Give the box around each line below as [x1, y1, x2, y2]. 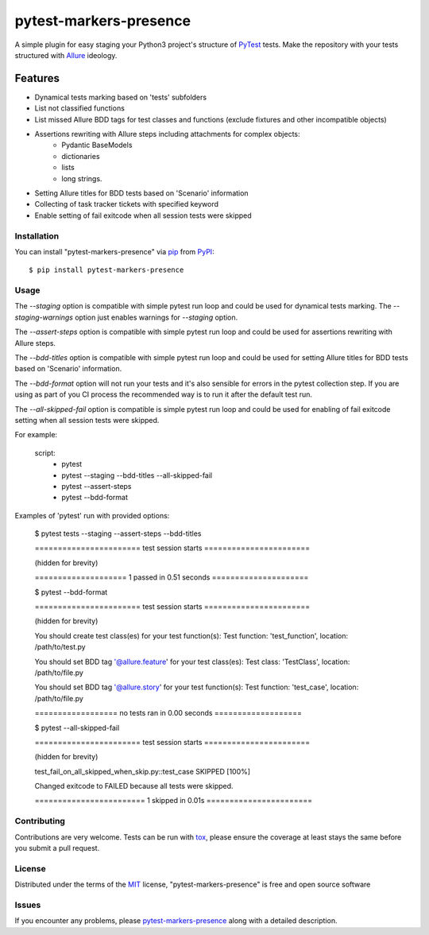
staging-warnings [14, 312, 73, 322]
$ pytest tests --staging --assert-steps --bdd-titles [34, 529, 202, 538]
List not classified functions [34, 103, 125, 113]
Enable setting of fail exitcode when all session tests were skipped [34, 211, 252, 220]
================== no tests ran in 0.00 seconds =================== [34, 708, 302, 718]
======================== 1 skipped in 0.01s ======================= [34, 796, 313, 805]
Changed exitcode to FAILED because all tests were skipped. [34, 782, 234, 791]
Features [14, 72, 60, 85]
